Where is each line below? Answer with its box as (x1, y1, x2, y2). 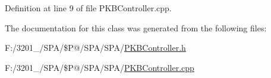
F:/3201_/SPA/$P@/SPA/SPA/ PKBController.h (5, 41, 186, 54)
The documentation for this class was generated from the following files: (5, 21, 267, 34)
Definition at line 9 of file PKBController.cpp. (5, 2, 172, 14)
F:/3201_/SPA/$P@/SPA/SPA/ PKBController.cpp (5, 61, 194, 73)
